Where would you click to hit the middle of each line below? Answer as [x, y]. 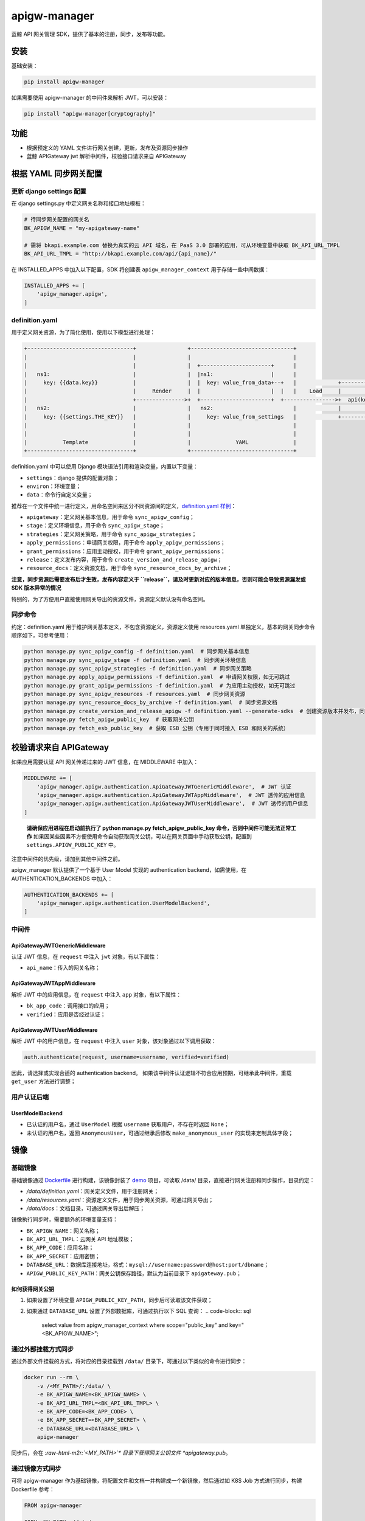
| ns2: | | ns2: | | [183, 408]
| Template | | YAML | [161, 442]
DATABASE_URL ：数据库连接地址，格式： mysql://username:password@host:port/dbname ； [148, 1265]
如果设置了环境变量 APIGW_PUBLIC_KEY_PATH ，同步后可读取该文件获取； [120, 1300]
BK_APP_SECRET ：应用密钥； [63, 1256]
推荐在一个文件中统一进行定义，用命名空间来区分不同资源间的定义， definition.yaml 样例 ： [124, 506]
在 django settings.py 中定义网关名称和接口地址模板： [78, 203]
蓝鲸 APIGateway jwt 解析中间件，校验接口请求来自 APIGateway [106, 156]
